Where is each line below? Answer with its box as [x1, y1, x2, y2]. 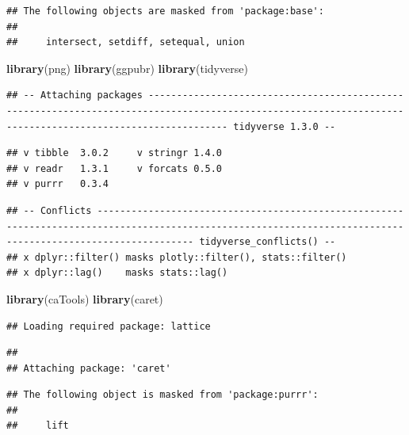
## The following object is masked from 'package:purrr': [6, 389, 319, 401]
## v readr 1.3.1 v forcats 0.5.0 [6, 162, 223, 174]
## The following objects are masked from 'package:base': [6, 6, 324, 17]
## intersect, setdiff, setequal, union [6, 36, 245, 48]
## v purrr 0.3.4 [6, 178, 109, 190]
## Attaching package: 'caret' [6, 362, 171, 374]
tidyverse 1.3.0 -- [233, 120, 336, 132]
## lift [6, 420, 69, 432]
